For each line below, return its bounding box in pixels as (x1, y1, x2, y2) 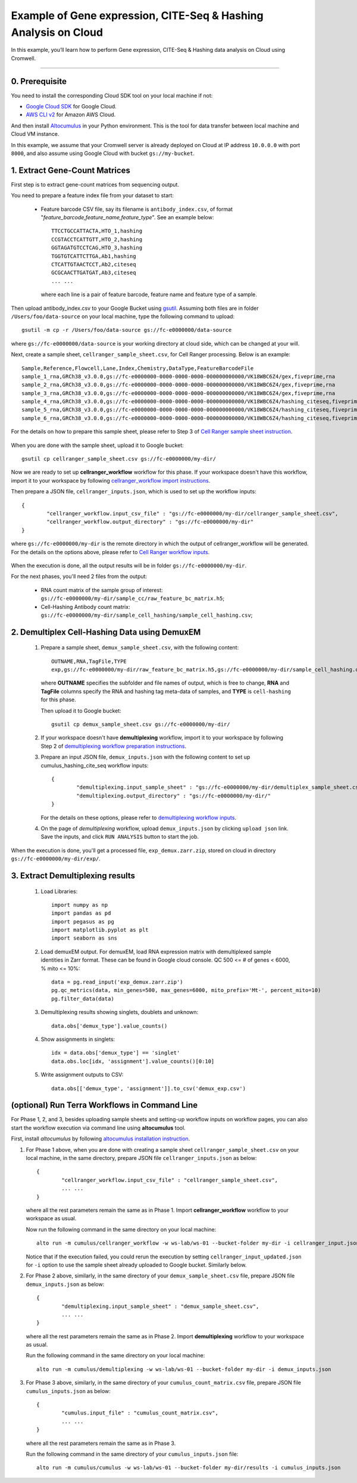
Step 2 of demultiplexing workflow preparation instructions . (40, 742, 187, 750)
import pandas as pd (51, 910, 111, 917)
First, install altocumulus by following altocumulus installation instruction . (11, 1135, 190, 1142)
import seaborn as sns (51, 935, 118, 941)
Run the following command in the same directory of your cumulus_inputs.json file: (26, 1450, 239, 1457)
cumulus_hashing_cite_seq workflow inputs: (40, 761, 149, 769)
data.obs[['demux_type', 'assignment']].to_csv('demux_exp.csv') (51, 1085, 246, 1092)
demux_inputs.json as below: (26, 1280, 105, 1288)
